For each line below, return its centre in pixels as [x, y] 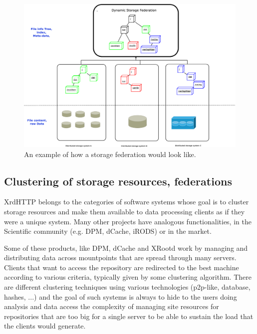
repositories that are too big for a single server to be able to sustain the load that [129, 316]
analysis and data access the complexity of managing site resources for [112, 306]
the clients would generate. [45, 326]
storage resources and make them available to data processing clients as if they [125, 211]
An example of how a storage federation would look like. [110, 154]
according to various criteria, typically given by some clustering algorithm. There [128, 277]
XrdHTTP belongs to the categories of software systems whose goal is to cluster [127, 202]
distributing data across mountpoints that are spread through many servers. [120, 257]
